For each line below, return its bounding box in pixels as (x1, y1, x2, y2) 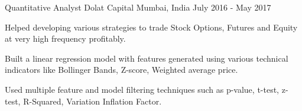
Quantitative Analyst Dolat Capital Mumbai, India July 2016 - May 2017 (5, 1, 271, 13)
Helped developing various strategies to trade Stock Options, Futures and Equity (5, 21, 298, 33)
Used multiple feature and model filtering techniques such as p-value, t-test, (5, 83, 280, 95)
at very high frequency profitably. (5, 32, 126, 45)
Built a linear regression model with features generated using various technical (5, 52, 288, 64)
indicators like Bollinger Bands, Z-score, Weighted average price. (5, 63, 238, 76)
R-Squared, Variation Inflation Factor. (23, 95, 162, 107)
